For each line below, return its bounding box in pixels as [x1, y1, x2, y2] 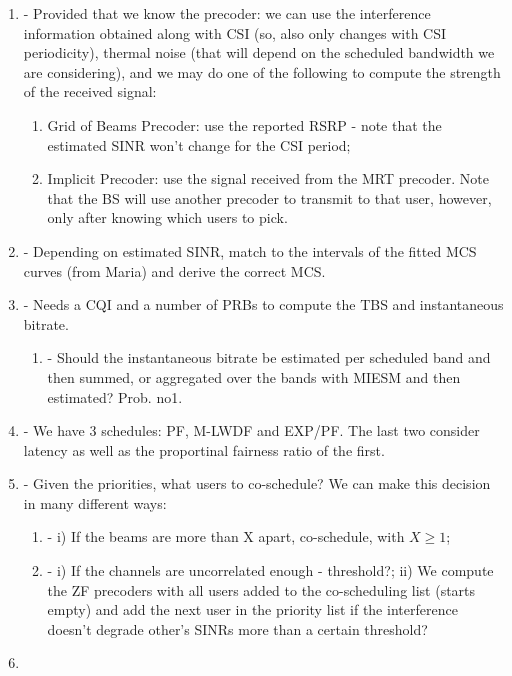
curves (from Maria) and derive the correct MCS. [23, 260, 326, 281]
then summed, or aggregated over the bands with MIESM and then [47, 366, 461, 387]
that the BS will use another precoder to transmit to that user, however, [47, 187, 492, 208]
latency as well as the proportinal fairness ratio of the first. [23, 439, 385, 460]
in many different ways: [23, 492, 167, 513]
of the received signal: [23, 81, 157, 102]
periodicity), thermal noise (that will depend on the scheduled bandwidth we [23, 42, 495, 63]
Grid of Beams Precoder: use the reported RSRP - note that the [47, 114, 442, 135]
